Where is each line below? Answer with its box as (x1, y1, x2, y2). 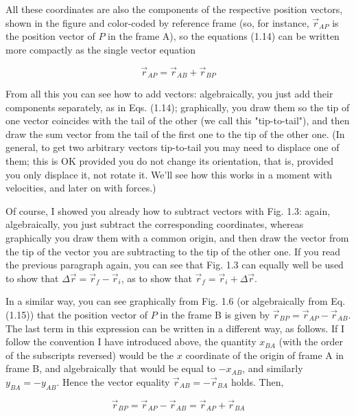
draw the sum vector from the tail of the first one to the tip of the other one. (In (5, 126, 345, 141)
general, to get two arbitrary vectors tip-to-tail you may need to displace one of (5, 140, 340, 154)
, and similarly (242, 361, 303, 375)
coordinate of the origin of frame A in (185, 347, 344, 362)
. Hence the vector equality (56, 374, 170, 389)
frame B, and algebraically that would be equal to (5, 361, 215, 375)
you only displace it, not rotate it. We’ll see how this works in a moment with (5, 167, 332, 181)
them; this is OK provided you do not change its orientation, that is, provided (5, 154, 334, 168)
